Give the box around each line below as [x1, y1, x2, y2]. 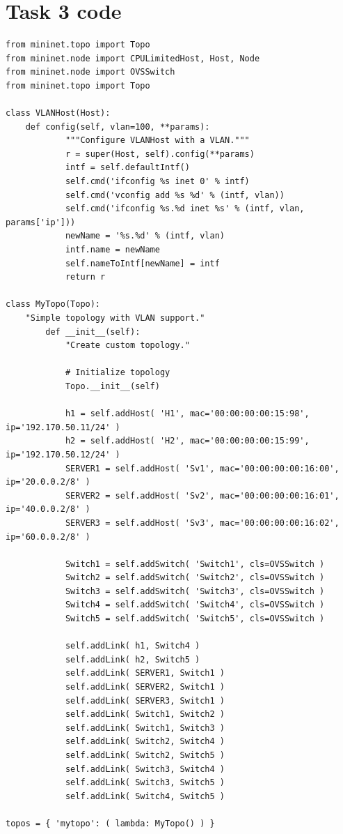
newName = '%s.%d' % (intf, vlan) [65, 231, 225, 241]
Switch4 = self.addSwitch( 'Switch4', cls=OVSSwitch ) [65, 600, 325, 610]
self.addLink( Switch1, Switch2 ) [65, 709, 225, 720]
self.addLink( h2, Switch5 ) [65, 654, 200, 665]
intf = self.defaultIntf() [65, 162, 190, 173]
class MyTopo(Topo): [6, 299, 101, 310]
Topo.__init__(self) [65, 381, 160, 391]
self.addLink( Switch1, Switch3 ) [65, 722, 225, 733]
